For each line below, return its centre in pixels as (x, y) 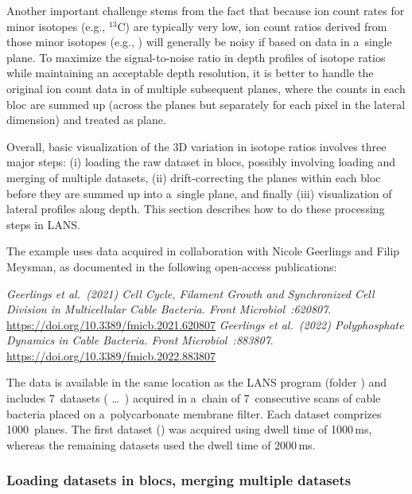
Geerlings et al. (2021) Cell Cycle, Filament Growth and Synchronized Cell (190, 293)
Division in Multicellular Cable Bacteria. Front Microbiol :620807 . (169, 309)
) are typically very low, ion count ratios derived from (256, 26)
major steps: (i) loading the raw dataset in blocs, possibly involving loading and (201, 162)
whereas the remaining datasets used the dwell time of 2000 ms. (161, 444)
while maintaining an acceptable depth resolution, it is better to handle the (190, 73)
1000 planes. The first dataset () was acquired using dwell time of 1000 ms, (189, 429)
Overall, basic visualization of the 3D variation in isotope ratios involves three (196, 146)
